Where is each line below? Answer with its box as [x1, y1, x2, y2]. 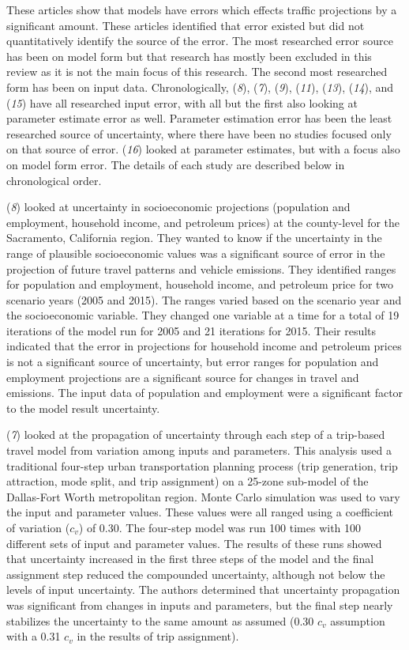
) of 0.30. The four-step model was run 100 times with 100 [78, 520, 362, 535]
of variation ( [6, 520, 70, 535]
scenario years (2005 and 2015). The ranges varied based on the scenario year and [6, 291, 402, 308]
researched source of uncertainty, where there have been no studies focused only [6, 125, 392, 142]
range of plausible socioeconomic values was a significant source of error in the [6, 244, 385, 261]
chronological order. [6, 172, 102, 188]
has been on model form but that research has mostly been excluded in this [6, 47, 372, 64]
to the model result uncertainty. [6, 399, 160, 416]
